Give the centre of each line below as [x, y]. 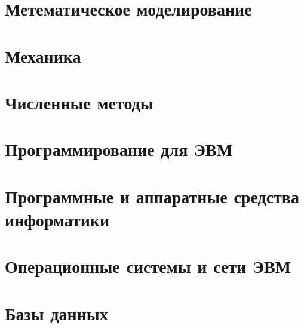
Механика [43, 55]
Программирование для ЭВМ [119, 149]
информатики [57, 219]
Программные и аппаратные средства [152, 196]
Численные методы [79, 102]
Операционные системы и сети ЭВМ [148, 266]
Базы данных [56, 313]
